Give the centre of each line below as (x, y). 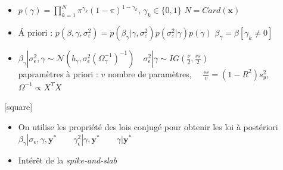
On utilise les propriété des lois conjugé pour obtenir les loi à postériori (148, 126)
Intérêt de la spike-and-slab (68, 160)
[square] (18, 107)
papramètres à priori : (58, 73)
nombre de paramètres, (150, 73)
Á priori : (35, 32)
